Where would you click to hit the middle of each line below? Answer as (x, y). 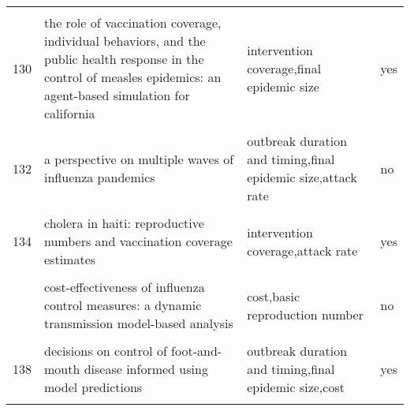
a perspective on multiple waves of (139, 159)
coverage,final (284, 68)
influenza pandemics (100, 177)
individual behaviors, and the (125, 41)
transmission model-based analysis (139, 323)
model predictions (93, 387)
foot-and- (197, 351)
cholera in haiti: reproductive (124, 223)
